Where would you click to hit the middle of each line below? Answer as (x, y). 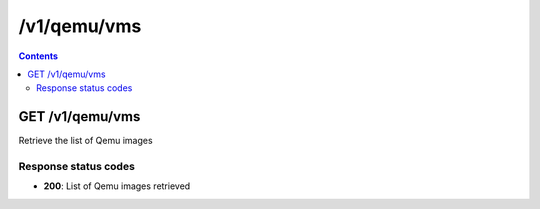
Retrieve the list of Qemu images (86, 141)
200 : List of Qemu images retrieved (117, 186)
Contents (38, 56)
